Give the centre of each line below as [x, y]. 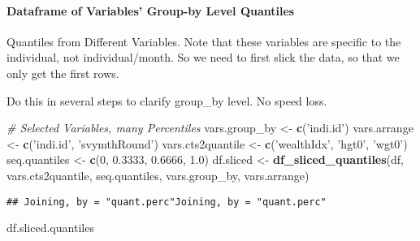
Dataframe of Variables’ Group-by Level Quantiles [151, 10]
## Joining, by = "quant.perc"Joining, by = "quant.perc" [167, 202]
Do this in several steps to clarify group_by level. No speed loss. [167, 100]
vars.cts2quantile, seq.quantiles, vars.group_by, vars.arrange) [158, 175]
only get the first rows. [63, 73]
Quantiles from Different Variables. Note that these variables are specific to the [204, 41]
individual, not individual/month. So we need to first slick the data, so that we [203, 57]
